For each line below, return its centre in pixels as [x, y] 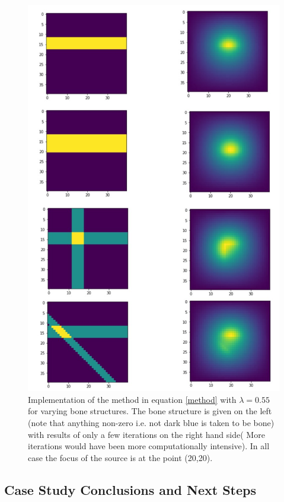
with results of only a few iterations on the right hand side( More [146, 434]
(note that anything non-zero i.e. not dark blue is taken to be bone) [151, 423]
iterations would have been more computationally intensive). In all [149, 446]
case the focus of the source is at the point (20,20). [120, 457]
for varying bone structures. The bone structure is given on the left [150, 411]
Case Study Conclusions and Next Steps [130, 489]
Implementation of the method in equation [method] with [132, 399]
